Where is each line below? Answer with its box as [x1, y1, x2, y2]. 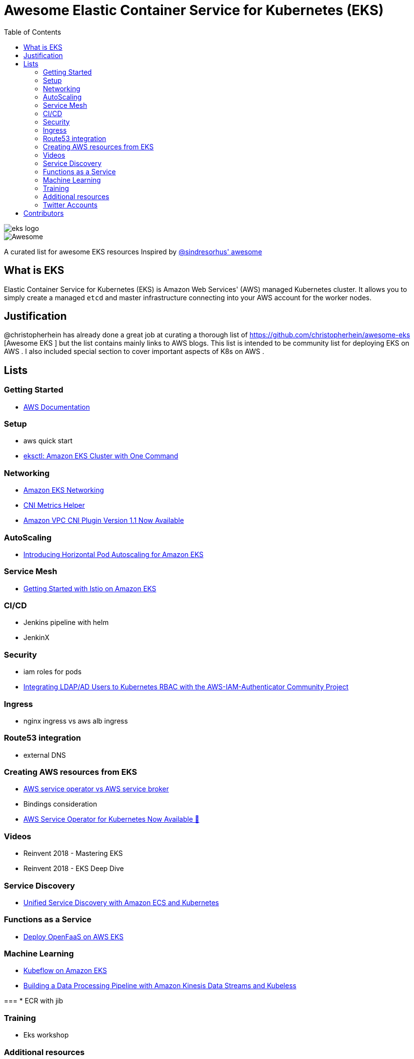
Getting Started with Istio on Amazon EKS [23, 584, 157, 593]
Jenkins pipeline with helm [23, 618, 109, 627]
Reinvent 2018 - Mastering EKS [23, 849, 123, 858]
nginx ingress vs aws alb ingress [23, 716, 128, 725]
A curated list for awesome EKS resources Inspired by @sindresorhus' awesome [4, 247, 262, 256]
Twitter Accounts [43, 200, 98, 209]
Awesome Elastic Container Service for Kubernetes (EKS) [4, 2, 384, 19]
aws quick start [23, 436, 73, 445]
